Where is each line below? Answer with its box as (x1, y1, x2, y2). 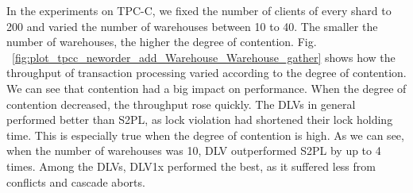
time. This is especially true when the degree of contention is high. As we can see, (6, 126, 404, 143)
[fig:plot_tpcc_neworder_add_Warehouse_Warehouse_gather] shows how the (12, 48, 396, 65)
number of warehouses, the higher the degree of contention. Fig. (6, 33, 317, 50)
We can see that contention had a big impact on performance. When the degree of (6, 79, 407, 96)
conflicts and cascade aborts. (6, 173, 145, 190)
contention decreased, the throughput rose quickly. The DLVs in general (6, 95, 356, 112)
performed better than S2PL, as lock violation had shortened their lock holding (6, 111, 393, 128)
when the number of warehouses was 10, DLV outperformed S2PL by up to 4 (6, 142, 381, 159)
